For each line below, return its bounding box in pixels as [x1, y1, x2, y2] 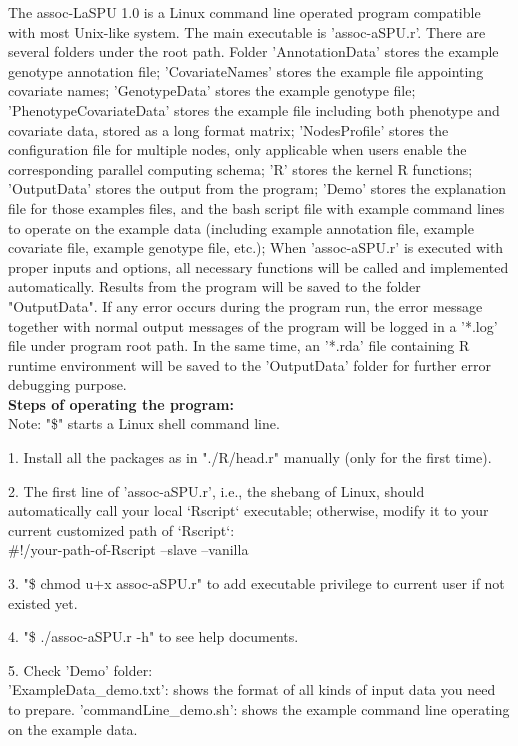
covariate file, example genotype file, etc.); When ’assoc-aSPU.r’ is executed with [8, 237, 504, 258]
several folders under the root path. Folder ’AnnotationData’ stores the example [8, 41, 499, 62]
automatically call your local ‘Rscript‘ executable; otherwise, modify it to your [8, 500, 489, 521]
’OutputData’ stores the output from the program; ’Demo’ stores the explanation [8, 178, 506, 199]
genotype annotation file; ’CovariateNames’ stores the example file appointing [8, 60, 484, 81]
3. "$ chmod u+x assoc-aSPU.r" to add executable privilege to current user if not [8, 573, 505, 594]
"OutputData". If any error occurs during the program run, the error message [8, 295, 483, 316]
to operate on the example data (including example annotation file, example [8, 217, 474, 238]
